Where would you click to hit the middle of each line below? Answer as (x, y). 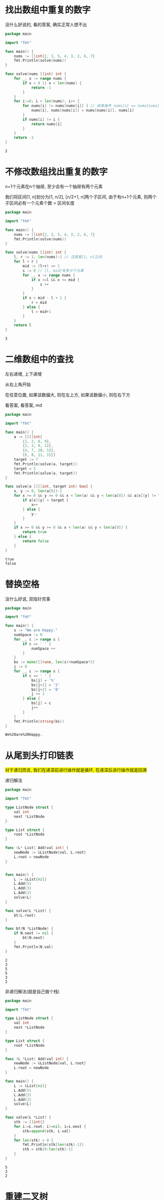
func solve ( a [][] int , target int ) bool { (49, 487)
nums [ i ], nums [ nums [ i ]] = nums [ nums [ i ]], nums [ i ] (82, 111)
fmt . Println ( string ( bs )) (39, 721)
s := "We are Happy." (36, 630)
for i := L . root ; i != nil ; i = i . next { (50, 1127)
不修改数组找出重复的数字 (57, 172)
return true (35, 532)
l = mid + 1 (41, 311)
